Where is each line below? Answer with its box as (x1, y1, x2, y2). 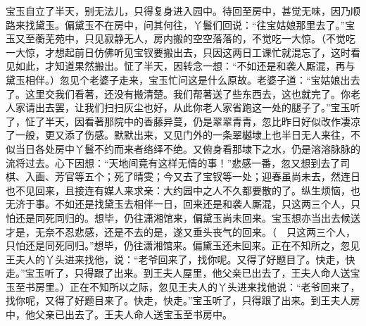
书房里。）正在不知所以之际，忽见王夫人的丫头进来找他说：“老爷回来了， (25, 279, 360, 294)
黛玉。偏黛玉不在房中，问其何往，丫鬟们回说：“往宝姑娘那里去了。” (34, 17, 346, 32)
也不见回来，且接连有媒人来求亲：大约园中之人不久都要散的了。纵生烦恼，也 (6, 182, 360, 197)
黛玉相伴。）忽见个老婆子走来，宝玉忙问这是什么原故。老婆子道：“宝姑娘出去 (6, 72, 360, 87)
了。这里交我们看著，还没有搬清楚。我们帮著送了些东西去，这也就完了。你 (6, 86, 351, 101)
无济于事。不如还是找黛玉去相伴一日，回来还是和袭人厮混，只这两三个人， (6, 196, 351, 211)
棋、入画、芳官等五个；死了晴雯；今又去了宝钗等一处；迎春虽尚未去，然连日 (6, 169, 360, 184)
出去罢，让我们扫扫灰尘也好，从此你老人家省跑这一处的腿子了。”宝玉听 (34, 100, 360, 115)
